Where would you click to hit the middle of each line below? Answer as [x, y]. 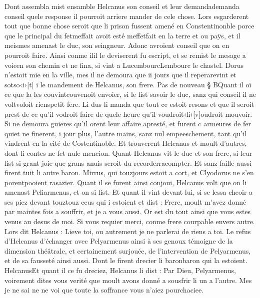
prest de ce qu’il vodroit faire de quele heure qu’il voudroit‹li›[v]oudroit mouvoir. [128, 114]
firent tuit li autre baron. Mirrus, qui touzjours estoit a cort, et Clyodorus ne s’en [129, 172]
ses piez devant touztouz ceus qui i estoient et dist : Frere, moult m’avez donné [125, 201]
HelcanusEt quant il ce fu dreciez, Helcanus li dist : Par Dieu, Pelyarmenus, [120, 270]
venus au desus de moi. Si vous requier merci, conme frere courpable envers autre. [130, 221]
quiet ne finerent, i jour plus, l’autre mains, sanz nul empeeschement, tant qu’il [125, 133]
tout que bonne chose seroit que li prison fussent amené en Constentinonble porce [129, 26]
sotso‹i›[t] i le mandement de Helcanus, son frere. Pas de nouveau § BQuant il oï [128, 84]
